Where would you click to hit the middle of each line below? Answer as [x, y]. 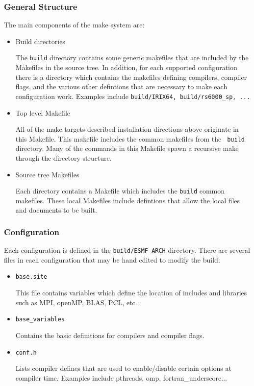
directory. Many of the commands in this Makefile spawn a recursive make [127, 148]
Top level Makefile [43, 112]
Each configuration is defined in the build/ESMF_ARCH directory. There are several [127, 250]
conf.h [26, 352]
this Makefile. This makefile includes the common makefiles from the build [130, 138]
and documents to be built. [56, 210]
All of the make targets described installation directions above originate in [127, 129]
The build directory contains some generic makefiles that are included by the [132, 58]
